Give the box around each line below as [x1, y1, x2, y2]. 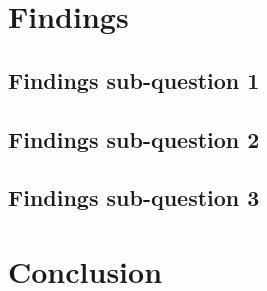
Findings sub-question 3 [8, 182, 260, 213]
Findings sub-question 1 [8, 64, 260, 95]
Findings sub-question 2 [8, 123, 260, 154]
